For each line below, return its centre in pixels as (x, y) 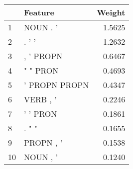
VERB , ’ (40, 99)
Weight (111, 12)
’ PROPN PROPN (57, 85)
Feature (39, 12)
